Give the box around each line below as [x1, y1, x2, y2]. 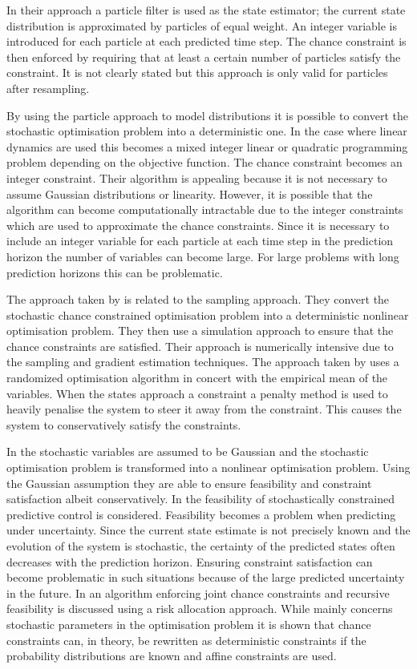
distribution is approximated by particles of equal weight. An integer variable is [6, 17, 398, 34]
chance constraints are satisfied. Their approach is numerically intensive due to [6, 337, 394, 354]
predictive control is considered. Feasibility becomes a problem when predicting [6, 506, 396, 522]
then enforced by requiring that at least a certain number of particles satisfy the [6, 48, 401, 65]
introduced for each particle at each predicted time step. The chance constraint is [6, 33, 407, 50]
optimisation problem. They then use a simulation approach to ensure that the [6, 322, 394, 339]
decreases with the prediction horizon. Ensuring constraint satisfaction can [6, 553, 373, 570]
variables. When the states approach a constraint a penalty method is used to [6, 385, 388, 401]
